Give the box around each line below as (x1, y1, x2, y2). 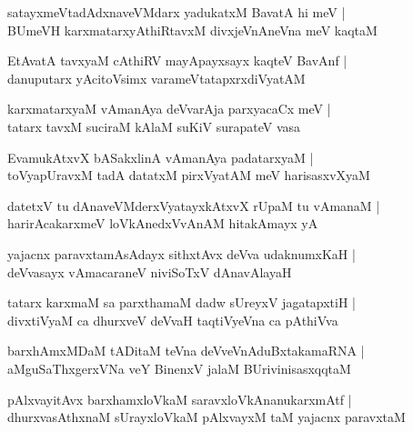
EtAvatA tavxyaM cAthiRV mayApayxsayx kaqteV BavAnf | (7, 51, 348, 70)
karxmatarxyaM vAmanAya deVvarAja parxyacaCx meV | (7, 99, 331, 118)
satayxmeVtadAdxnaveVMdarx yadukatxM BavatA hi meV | (7, 3, 346, 21)
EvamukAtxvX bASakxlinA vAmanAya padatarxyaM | (7, 147, 314, 166)
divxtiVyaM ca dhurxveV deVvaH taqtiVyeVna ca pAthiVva (7, 310, 338, 329)
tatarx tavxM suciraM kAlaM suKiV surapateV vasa (7, 116, 301, 136)
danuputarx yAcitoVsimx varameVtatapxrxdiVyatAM (7, 68, 306, 87)
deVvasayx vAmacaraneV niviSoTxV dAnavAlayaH (7, 262, 292, 281)
